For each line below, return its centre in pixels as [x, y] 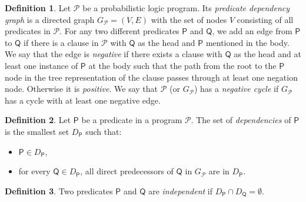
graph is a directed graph [50, 19]
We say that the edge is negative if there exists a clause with [114, 54]
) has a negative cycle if [236, 89]
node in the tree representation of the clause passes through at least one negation [151, 77]
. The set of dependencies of [241, 120]
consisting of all [265, 19]
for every [34, 171]
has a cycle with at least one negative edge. [83, 100]
